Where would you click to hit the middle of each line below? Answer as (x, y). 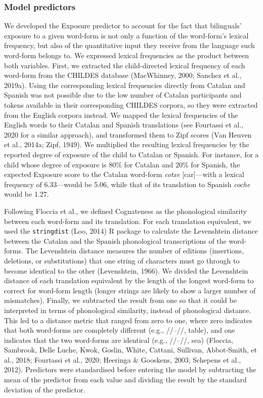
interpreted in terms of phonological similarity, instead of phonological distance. (128, 310)
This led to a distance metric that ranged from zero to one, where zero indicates (128, 320)
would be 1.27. (27, 194)
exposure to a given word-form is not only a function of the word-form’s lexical (126, 35)
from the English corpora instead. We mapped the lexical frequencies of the (121, 115)
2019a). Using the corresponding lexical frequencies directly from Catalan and (125, 85)
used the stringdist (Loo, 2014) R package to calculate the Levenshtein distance (131, 231)
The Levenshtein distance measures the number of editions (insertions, (135, 251)
